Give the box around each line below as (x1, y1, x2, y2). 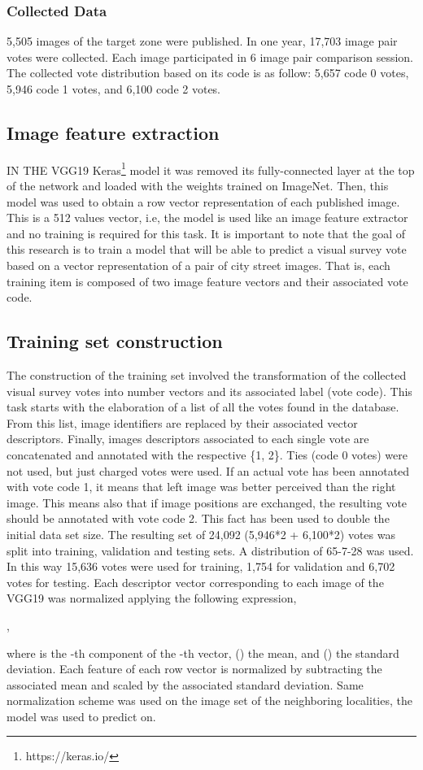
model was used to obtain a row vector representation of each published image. (7, 193, 400, 210)
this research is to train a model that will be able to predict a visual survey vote (7, 241, 407, 258)
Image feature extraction (7, 120, 220, 145)
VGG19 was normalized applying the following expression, (7, 589, 297, 607)
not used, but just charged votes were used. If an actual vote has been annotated (7, 462, 410, 479)
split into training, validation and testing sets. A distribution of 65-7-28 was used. (7, 542, 414, 559)
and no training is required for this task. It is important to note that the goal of (7, 224, 406, 241)
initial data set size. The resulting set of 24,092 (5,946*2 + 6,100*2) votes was (7, 525, 396, 542)
